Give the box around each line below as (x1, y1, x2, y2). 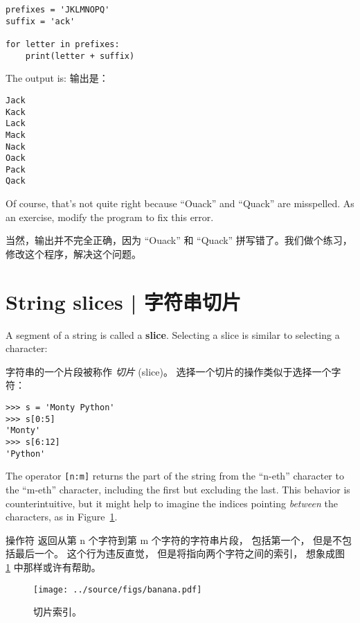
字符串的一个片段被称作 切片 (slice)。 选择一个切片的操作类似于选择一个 (6, 364, 332, 378)
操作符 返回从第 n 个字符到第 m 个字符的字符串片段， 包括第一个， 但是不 (6, 532, 343, 547)
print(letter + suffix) (25, 51, 135, 61)
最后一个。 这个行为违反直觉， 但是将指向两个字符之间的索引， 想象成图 (15, 546, 345, 561)
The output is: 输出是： (6, 71, 109, 85)
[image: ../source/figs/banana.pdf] (33, 584, 202, 595)
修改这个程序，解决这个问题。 (6, 246, 141, 261)
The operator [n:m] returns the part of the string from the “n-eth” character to (6, 468, 344, 483)
